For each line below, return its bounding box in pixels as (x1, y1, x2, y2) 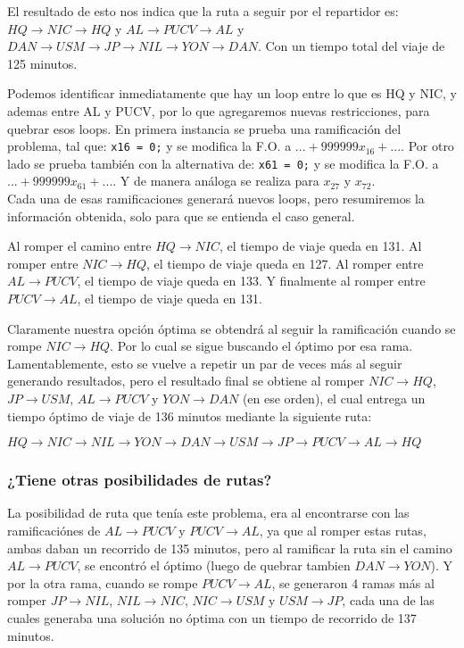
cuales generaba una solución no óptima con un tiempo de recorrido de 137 (7, 608, 417, 627)
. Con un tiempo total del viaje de (257, 37, 445, 55)
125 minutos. (7, 54, 78, 72)
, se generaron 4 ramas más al (271, 573, 435, 592)
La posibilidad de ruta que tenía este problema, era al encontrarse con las (7, 503, 410, 522)
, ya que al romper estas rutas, (259, 521, 427, 539)
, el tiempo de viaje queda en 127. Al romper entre (146, 253, 424, 272)
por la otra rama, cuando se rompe (7, 573, 198, 592)
